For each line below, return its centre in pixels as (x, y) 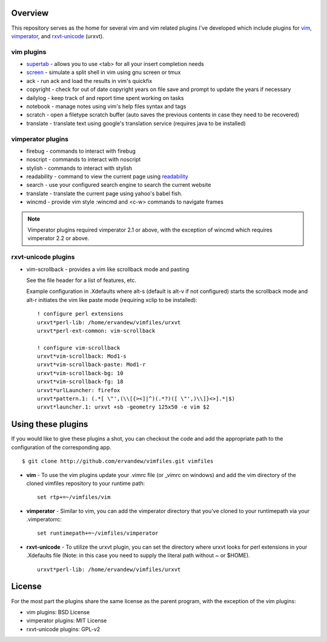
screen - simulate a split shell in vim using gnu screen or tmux (104, 72)
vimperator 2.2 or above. (58, 238)
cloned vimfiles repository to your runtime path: (86, 483)
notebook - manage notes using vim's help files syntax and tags (106, 106)
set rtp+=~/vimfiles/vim (74, 497)
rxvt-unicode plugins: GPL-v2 (63, 629)
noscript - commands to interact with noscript (84, 159)
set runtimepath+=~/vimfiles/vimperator (98, 533)
